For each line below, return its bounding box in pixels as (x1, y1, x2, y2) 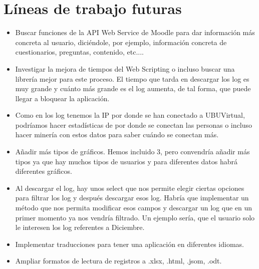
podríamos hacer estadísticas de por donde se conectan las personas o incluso (15, 119, 252, 130)
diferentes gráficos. (15, 166, 72, 176)
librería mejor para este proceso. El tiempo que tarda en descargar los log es (15, 73, 249, 84)
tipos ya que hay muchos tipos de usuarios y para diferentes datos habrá (15, 156, 238, 166)
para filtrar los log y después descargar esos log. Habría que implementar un (15, 192, 249, 203)
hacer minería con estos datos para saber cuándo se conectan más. (15, 129, 219, 140)
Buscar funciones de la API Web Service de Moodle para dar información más (15, 27, 255, 38)
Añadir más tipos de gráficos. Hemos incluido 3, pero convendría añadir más (15, 146, 250, 157)
